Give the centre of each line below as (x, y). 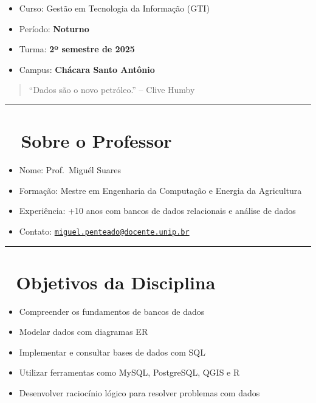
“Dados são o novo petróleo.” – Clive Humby (112, 90)
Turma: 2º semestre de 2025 (77, 49)
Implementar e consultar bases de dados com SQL (112, 352)
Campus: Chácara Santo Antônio (87, 69)
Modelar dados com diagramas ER (84, 332)
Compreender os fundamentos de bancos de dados (112, 311)
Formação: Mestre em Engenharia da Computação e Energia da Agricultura (160, 190)
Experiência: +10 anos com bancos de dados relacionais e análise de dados (157, 211)
